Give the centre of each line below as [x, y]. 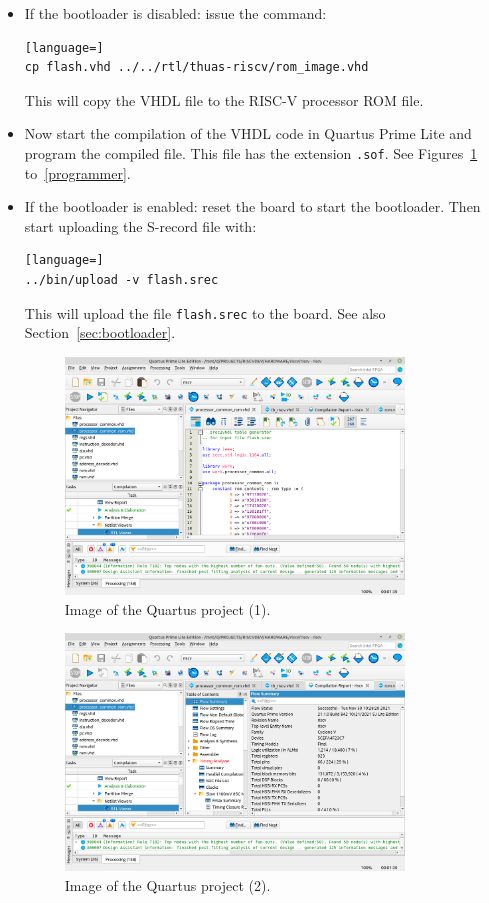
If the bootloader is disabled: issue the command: [175, 13]
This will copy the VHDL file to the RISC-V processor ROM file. [224, 99]
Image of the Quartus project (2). [167, 884]
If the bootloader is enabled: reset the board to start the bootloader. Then [252, 206]
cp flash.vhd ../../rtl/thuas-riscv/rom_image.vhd [196, 67]
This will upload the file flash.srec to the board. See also [205, 312]
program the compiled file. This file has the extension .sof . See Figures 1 [251, 152]
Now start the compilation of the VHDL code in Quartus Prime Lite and [248, 133]
